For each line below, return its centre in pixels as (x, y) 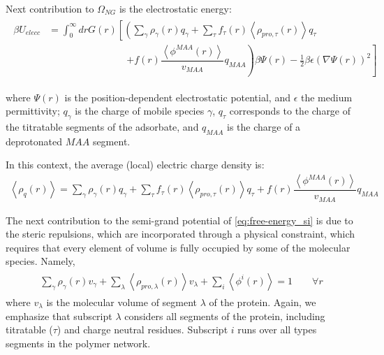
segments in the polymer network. (78, 343)
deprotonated (34, 141)
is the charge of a (264, 127)
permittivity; (33, 111)
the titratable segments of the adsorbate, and (102, 127)
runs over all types (277, 329)
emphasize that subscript (59, 316)
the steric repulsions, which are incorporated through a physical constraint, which (180, 234)
